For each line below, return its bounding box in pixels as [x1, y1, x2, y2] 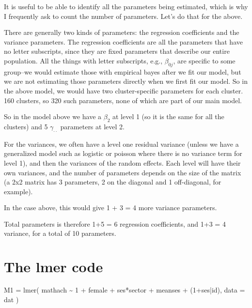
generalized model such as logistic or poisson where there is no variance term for [4, 148, 242, 158]
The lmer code [4, 257, 103, 277]
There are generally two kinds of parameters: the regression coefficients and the [4, 27, 239, 37]
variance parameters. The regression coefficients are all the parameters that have [4, 36, 243, 46]
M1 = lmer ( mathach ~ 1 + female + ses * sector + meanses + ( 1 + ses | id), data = [4, 285, 245, 295]
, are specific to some [173, 55, 236, 65]
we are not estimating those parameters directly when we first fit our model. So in [4, 76, 248, 86]
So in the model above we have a [4, 111, 102, 122]
